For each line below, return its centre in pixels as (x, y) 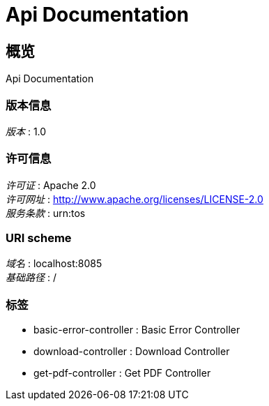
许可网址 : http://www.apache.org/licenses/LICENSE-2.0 (134, 199)
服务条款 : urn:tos (46, 213)
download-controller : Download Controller (132, 352)
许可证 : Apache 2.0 (51, 185)
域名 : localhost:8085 (54, 264)
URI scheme (39, 238)
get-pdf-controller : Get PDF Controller (122, 373)
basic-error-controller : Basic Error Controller (137, 330)
